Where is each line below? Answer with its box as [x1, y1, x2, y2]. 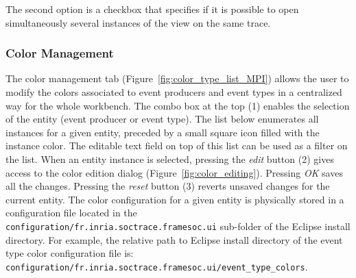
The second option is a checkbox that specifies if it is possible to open [5, 2, 299, 16]
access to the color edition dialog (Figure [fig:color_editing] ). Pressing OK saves [5, 165, 343, 179]
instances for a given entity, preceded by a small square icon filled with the [5, 125, 320, 139]
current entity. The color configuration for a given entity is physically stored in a [5, 192, 344, 206]
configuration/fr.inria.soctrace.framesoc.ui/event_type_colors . [5, 259, 308, 273]
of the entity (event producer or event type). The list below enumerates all [5, 112, 319, 126]
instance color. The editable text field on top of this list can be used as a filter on [5, 138, 348, 153]
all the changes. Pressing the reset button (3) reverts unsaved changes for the [5, 179, 330, 193]
